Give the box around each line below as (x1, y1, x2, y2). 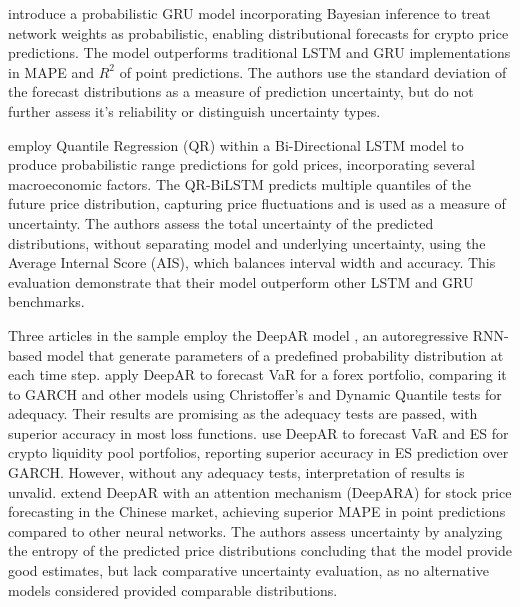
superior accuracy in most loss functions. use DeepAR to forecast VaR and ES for (8, 422, 509, 443)
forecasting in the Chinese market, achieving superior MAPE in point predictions (8, 501, 506, 522)
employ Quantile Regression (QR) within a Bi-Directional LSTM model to (8, 134, 464, 155)
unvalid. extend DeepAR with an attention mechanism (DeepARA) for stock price (8, 481, 512, 502)
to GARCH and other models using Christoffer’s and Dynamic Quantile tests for (8, 383, 502, 404)
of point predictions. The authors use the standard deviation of (119, 61, 507, 82)
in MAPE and (8, 61, 94, 82)
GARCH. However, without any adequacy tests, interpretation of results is (8, 462, 465, 483)
